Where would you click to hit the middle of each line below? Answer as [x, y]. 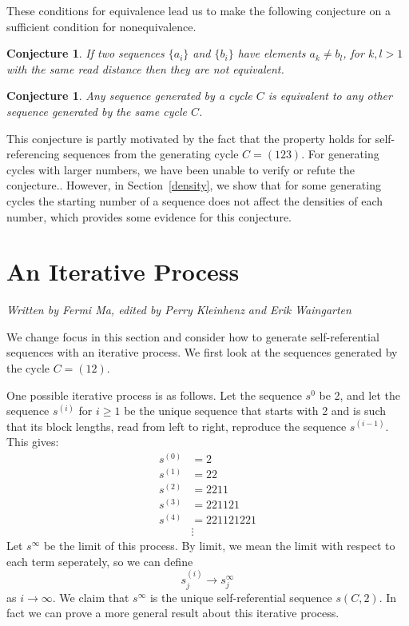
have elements [272, 53]
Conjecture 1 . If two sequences [85, 53]
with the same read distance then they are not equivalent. [145, 68]
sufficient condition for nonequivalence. [101, 26]
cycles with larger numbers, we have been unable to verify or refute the [181, 169]
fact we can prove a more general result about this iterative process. [173, 613]
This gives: [33, 442]
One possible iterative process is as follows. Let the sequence [154, 395]
